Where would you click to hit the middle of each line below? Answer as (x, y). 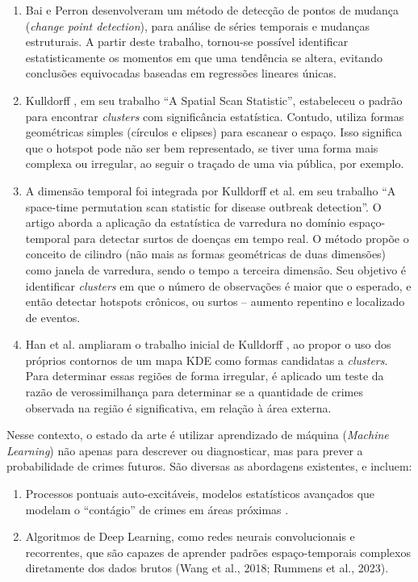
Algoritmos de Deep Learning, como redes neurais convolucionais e (190, 536)
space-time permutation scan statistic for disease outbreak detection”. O (203, 206)
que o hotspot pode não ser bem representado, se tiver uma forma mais (202, 147)
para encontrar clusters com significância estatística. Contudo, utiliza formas (215, 116)
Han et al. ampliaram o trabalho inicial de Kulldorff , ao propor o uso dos (208, 344)
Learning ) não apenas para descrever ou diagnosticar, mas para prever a (185, 450)
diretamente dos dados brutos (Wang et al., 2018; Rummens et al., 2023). (207, 568)
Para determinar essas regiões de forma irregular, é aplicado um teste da (205, 376)
